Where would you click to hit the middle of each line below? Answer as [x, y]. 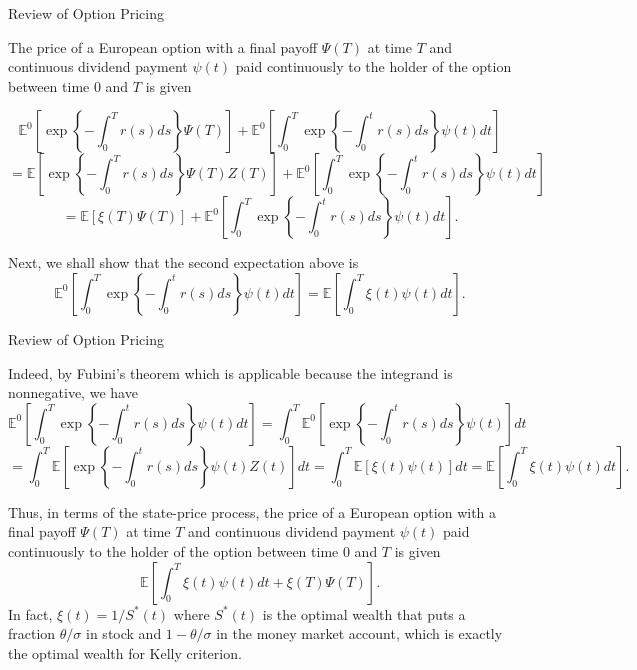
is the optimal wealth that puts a [364, 613]
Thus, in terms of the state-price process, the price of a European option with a [252, 511]
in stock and [124, 633]
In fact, [30, 613]
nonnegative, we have [73, 392]
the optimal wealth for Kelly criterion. [125, 652]
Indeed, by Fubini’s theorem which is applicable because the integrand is [230, 372]
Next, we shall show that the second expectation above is [183, 262]
